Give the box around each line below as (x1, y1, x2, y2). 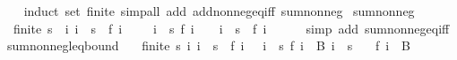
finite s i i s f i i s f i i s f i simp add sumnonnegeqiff (13, 19, 450, 37)
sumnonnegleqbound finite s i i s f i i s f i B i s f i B (6, 36, 410, 55)
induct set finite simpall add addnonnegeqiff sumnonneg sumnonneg (23, 2, 415, 19)
